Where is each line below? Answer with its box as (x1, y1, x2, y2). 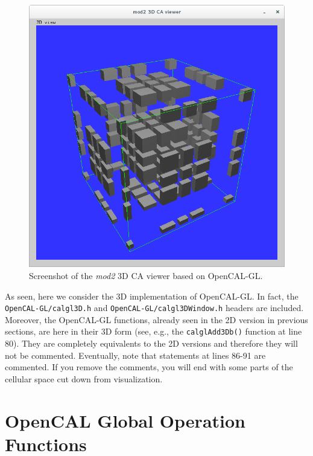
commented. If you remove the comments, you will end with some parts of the (5, 361, 293, 373)
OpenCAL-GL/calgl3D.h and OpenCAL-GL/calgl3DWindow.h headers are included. (5, 301, 304, 314)
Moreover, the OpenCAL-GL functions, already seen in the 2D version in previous (5, 313, 308, 326)
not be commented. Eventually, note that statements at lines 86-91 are (5, 348, 266, 361)
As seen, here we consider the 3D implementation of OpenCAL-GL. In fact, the (5, 289, 299, 302)
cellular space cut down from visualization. (5, 372, 163, 385)
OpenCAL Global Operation (5, 408, 245, 432)
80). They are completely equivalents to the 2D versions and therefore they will (5, 337, 298, 350)
